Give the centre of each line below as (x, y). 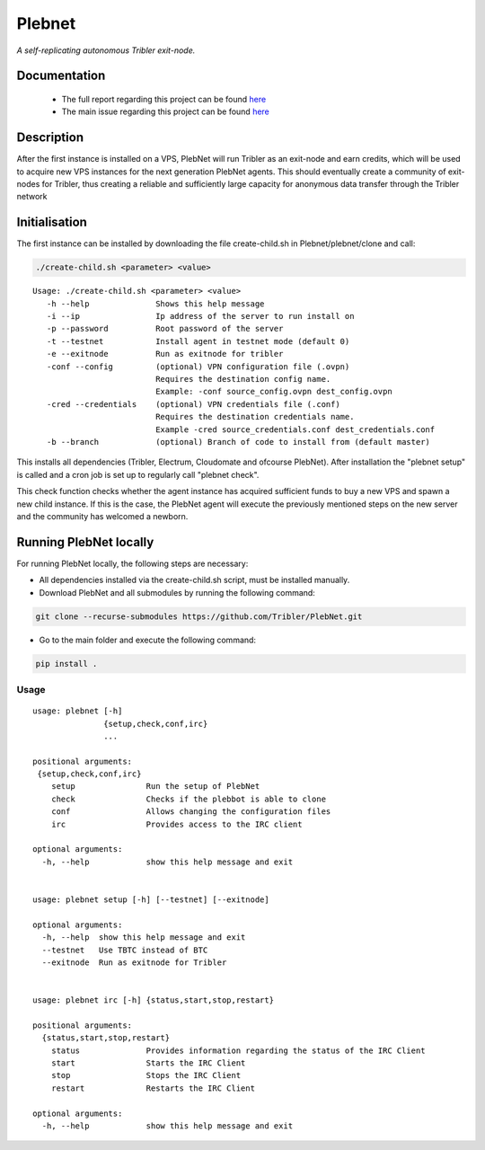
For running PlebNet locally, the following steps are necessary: (132, 563)
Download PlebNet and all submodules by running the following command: (177, 592)
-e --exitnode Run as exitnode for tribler (165, 354)
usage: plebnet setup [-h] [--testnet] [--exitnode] (151, 899)
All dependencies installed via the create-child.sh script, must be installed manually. (194, 580)
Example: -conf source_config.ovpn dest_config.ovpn (274, 392)
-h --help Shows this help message (155, 304)
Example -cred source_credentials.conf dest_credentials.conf (295, 429)
